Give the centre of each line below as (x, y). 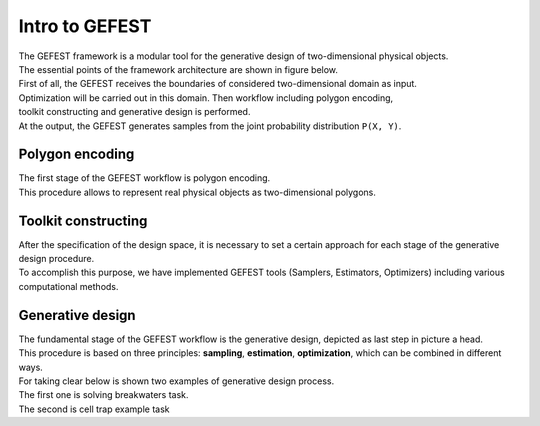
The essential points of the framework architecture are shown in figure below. (178, 69)
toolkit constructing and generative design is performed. (134, 112)
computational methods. (68, 286)
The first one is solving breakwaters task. (103, 395)
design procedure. (56, 259)
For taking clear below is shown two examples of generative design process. (176, 381)
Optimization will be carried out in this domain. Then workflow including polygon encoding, (206, 97)
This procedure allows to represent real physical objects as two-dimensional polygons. (197, 192)
